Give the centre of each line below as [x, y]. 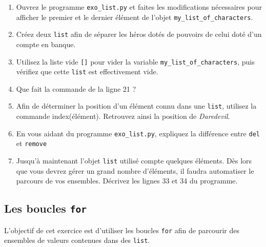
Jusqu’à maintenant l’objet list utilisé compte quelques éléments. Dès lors [134, 161]
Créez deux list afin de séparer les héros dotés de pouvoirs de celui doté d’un [139, 34]
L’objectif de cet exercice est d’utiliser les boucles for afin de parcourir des [122, 230]
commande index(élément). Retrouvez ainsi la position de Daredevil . [123, 116]
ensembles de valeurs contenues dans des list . [77, 240]
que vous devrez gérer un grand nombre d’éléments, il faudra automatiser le [135, 170]
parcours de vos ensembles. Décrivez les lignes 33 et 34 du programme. [127, 181]
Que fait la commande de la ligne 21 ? [76, 88]
